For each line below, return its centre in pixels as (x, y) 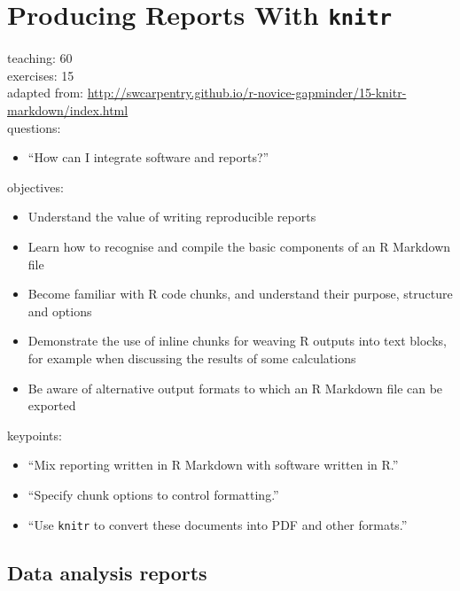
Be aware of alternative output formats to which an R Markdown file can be (235, 388)
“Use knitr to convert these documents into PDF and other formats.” (218, 524)
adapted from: (46, 93)
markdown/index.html (68, 110)
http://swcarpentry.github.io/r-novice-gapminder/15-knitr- (247, 93)
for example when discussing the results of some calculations (192, 358)
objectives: (35, 187)
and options (60, 311)
